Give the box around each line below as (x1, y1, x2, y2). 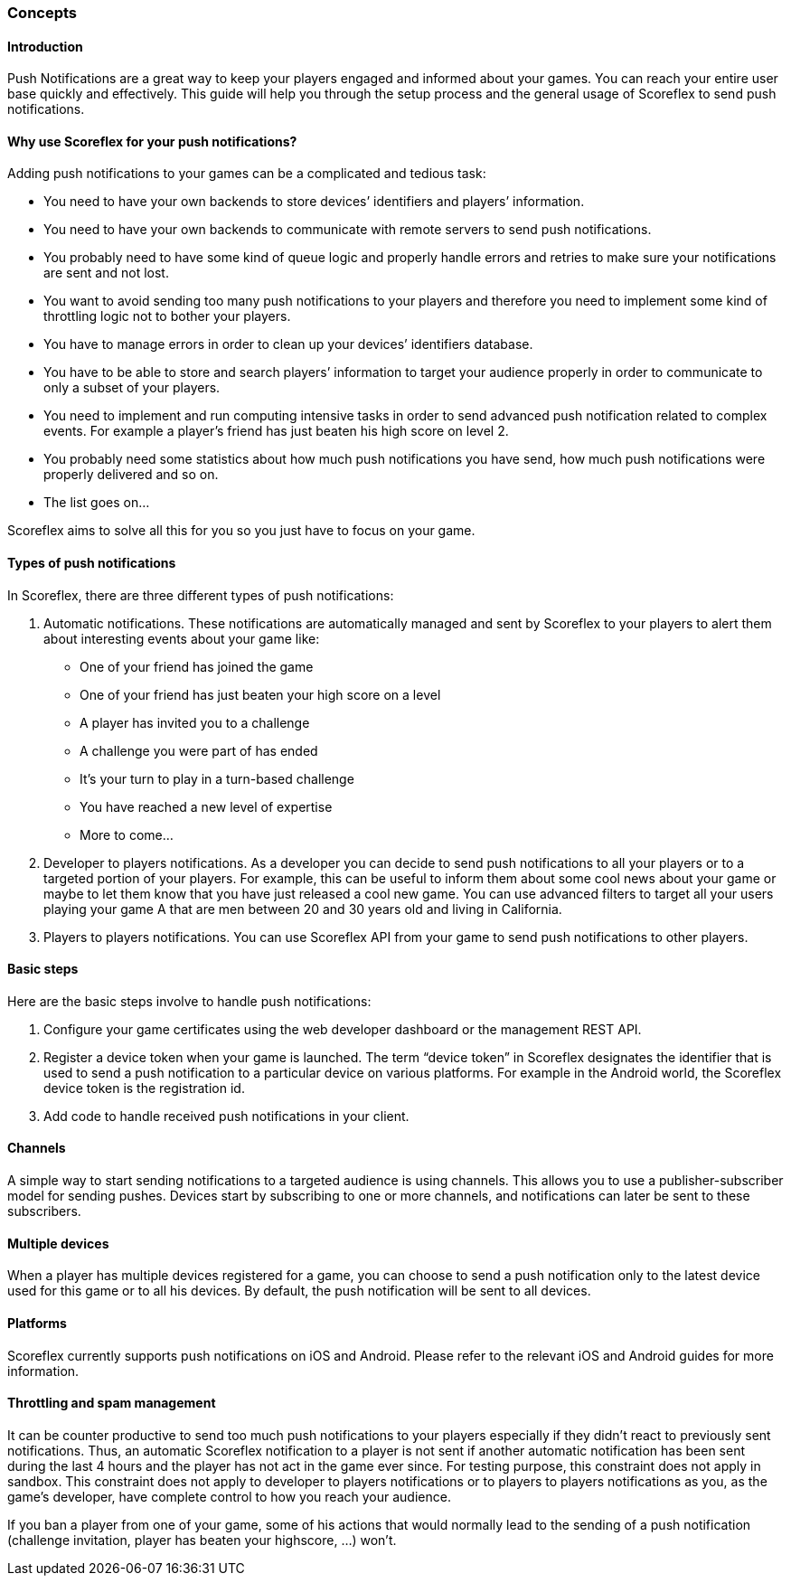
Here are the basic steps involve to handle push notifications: (7, 993, 372, 1009)
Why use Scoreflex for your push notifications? (7, 133, 297, 149)
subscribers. (7, 1203, 81, 1220)
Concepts (7, 4, 78, 22)
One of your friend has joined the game (80, 658, 314, 674)
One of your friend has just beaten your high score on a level (80, 686, 441, 702)
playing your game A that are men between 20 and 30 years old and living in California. (43, 900, 562, 917)
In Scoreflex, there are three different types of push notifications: (7, 587, 394, 603)
